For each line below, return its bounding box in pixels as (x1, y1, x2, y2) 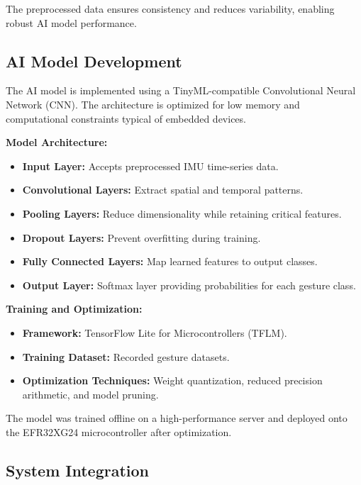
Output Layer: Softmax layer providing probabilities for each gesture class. (22, 277, 356, 292)
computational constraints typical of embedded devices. (6, 111, 246, 126)
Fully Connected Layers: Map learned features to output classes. (22, 254, 318, 269)
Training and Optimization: (6, 301, 143, 316)
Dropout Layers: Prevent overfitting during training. (22, 230, 261, 245)
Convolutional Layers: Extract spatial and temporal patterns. (22, 182, 304, 197)
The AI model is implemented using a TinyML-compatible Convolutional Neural (6, 83, 356, 98)
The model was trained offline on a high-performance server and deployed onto (6, 411, 348, 425)
